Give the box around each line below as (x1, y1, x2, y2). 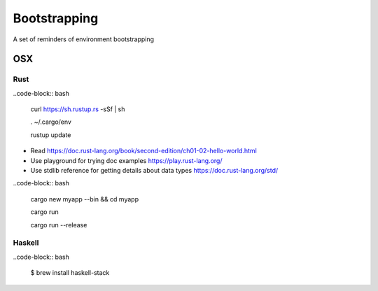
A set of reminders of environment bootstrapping (13, 35, 154, 43)
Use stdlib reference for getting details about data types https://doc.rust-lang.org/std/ (30, 166, 279, 175)
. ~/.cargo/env (30, 118, 71, 126)
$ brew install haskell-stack (30, 269, 110, 277)
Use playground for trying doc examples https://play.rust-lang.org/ (30, 156, 223, 164)
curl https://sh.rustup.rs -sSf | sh (30, 105, 125, 113)
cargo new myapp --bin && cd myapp (30, 194, 139, 203)
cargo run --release (30, 220, 87, 229)
